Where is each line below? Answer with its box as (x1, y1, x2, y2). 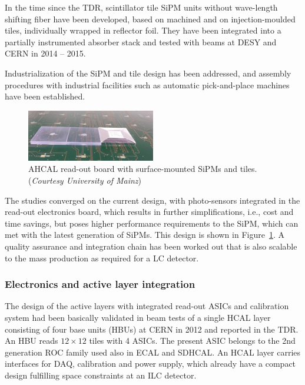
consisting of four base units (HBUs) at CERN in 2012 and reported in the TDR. (5, 323, 299, 335)
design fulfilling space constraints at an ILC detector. (5, 369, 197, 381)
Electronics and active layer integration (5, 277, 195, 291)
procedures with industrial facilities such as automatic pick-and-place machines (5, 78, 290, 91)
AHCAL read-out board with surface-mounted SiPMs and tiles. (28, 162, 257, 175)
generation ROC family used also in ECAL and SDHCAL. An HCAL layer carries (5, 346, 301, 358)
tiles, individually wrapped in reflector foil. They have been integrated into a (5, 24, 281, 36)
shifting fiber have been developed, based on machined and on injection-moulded (5, 12, 296, 25)
